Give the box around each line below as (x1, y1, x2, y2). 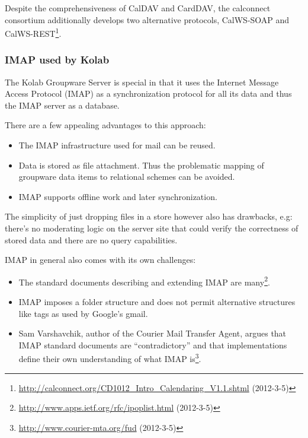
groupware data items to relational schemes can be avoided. (18, 170, 235, 183)
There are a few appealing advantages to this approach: (5, 119, 206, 131)
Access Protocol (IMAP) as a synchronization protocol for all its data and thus (5, 87, 292, 100)
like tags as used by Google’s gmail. (18, 307, 148, 319)
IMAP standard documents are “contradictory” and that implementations (18, 338, 287, 351)
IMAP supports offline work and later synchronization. (18, 190, 217, 202)
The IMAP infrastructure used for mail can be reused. (18, 139, 216, 151)
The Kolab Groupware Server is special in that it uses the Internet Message (5, 75, 279, 88)
